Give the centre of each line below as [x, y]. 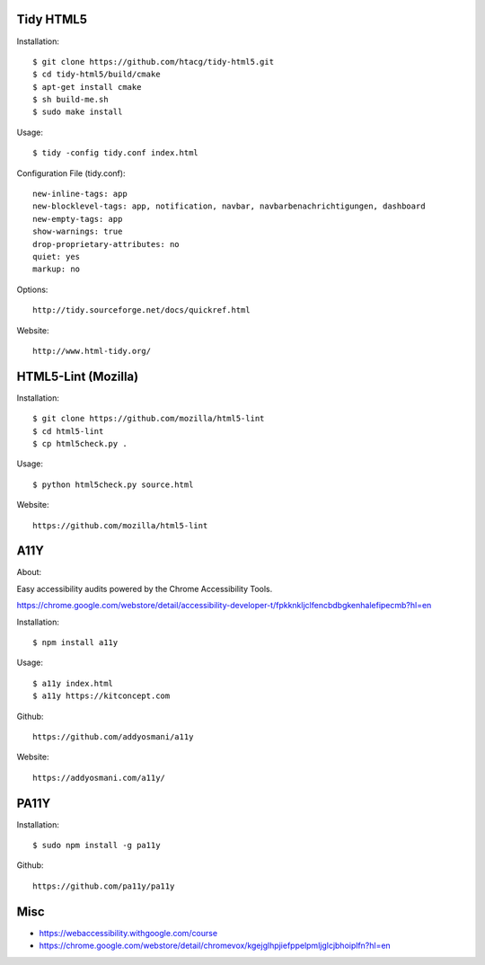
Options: [32, 289]
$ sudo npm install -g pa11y [97, 845]
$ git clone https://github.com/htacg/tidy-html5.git [153, 62]
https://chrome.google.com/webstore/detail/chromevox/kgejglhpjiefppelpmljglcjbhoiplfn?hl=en [215, 946]
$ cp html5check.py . [80, 444]
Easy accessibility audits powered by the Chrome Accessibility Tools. [145, 589]
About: [29, 572]
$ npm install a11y [75, 643]
